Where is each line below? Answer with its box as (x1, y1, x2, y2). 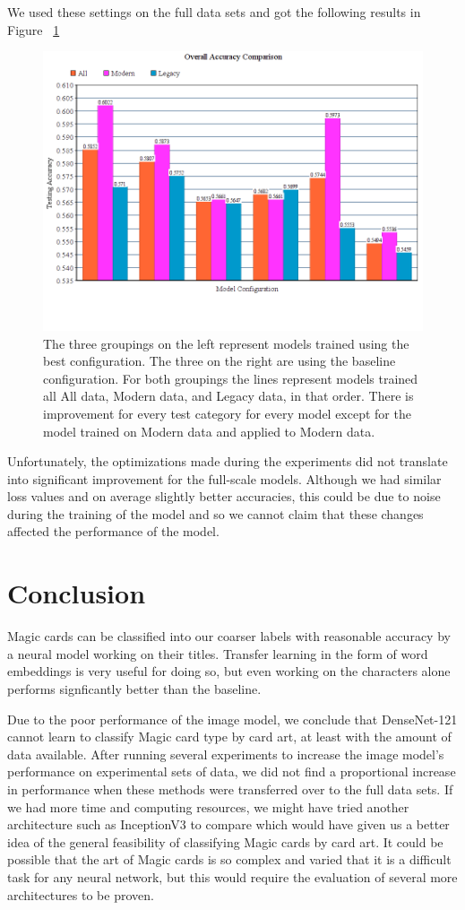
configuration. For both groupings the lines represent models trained (43, 368, 418, 387)
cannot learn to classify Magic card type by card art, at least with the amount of (7, 727, 452, 746)
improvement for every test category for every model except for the (43, 403, 411, 422)
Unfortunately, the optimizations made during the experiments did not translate (7, 452, 448, 471)
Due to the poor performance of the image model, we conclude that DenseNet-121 (7, 709, 458, 728)
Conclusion (7, 575, 146, 611)
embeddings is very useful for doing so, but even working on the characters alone (7, 662, 451, 680)
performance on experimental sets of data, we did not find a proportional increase (7, 762, 456, 781)
